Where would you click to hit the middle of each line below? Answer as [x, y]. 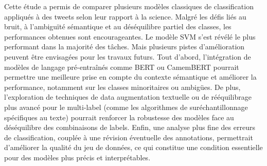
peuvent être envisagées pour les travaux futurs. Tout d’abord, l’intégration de [128, 56]
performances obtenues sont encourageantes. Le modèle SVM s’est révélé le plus [130, 36]
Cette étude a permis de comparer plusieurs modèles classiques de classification [129, 6]
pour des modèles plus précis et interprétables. [77, 157]
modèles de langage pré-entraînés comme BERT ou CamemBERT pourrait [122, 67]
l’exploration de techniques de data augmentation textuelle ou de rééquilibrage [128, 97]
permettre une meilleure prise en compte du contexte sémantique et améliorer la [130, 77]
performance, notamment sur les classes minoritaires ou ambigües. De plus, [122, 87]
